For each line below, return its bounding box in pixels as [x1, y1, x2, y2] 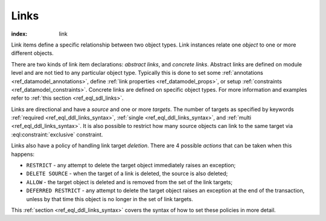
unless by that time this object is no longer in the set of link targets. [26, 195, 193, 202]
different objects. [11, 50, 54, 57]
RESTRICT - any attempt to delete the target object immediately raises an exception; [26, 162, 236, 169]
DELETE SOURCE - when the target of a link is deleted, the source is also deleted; [26, 170, 228, 178]
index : [11, 30, 28, 37]
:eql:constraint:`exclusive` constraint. [11, 130, 103, 138]
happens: [11, 150, 35, 158]
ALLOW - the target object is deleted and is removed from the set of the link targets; [26, 178, 232, 185]
